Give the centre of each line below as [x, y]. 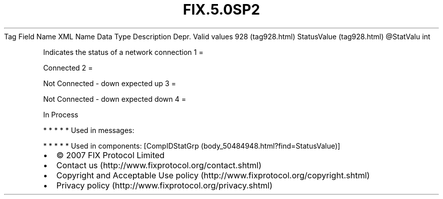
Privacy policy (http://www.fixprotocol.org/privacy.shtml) [164, 185]
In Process [61, 114]
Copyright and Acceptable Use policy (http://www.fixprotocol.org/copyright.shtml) [213, 175]
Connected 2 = [68, 68]
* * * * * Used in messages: [89, 130]
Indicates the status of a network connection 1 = [123, 52]
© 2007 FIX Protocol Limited [110, 155]
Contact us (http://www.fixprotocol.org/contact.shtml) [159, 165]
